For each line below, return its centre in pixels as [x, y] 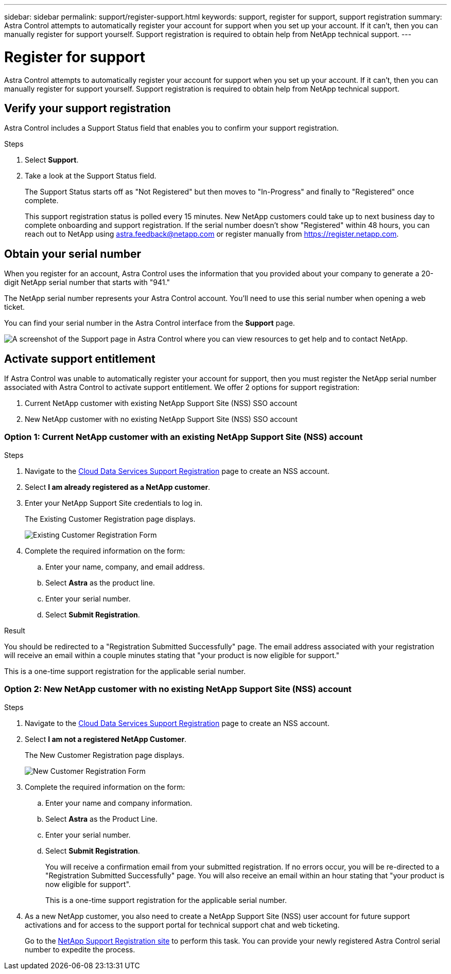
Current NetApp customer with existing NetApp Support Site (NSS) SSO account [161, 403]
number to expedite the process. [80, 949]
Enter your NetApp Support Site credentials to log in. [114, 503]
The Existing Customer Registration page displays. [110, 519]
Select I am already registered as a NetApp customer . [118, 487]
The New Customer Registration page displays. [105, 755]
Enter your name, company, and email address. [125, 566]
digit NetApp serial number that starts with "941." [87, 282]
